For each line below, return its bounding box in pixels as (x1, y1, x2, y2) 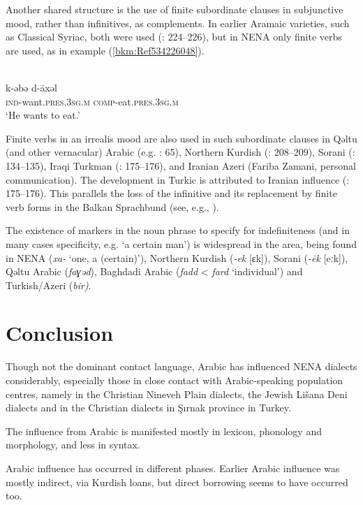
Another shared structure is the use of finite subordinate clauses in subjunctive (6, 2, 343, 16)
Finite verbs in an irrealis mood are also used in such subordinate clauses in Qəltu (6, 131, 357, 145)
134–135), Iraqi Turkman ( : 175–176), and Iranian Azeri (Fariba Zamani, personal (6, 158, 356, 173)
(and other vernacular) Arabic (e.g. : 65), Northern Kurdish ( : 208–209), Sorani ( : (6, 145, 355, 159)
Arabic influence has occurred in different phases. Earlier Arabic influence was (6, 460, 340, 475)
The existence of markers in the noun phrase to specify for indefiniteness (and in (6, 223, 350, 237)
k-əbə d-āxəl (6, 80, 57, 94)
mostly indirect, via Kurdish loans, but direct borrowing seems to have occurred (6, 474, 348, 489)
